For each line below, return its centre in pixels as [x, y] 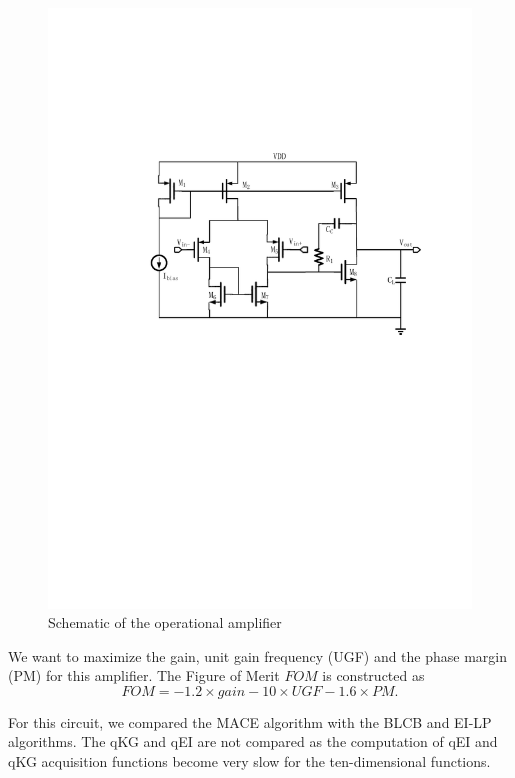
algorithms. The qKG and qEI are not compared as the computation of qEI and [253, 741]
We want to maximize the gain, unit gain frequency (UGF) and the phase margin [258, 655]
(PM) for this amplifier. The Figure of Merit [144, 675]
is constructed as [373, 675]
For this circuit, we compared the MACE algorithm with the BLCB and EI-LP [250, 721]
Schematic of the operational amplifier [165, 622]
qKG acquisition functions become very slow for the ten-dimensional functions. [249, 761]
